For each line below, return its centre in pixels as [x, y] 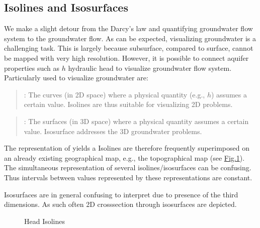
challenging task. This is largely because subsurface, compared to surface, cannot [129, 48]
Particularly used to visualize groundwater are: [76, 78]
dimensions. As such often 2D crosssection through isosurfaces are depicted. [120, 204]
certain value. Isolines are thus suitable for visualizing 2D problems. [128, 104]
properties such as [32, 68]
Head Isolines [45, 221]
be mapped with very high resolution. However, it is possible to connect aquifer [126, 58]
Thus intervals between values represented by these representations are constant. [128, 177]
